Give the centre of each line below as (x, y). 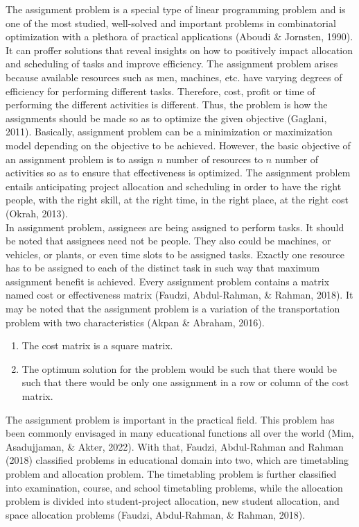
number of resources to (214, 159)
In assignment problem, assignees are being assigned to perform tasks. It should (175, 227)
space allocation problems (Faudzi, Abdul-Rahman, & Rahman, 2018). (156, 514)
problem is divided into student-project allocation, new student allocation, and (173, 501)
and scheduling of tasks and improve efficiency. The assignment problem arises (172, 64)
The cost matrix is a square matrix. (97, 345)
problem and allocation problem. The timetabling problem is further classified (171, 474)
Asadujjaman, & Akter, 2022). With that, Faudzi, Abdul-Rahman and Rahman (175, 446)
